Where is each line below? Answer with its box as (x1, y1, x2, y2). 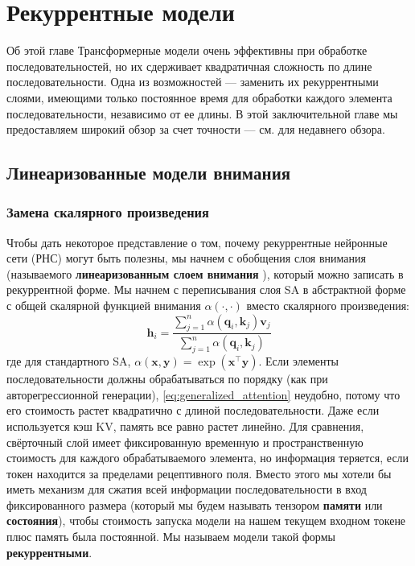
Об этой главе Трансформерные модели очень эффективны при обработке (6, 42, 368, 59)
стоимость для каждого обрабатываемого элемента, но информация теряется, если (6, 449, 409, 466)
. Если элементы (258, 353, 339, 370)
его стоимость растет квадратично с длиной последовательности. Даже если (6, 402, 380, 419)
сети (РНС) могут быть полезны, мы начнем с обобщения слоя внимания (6, 250, 366, 266)
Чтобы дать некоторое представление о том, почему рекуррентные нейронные (6, 233, 388, 250)
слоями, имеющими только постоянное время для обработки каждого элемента (6, 89, 392, 105)
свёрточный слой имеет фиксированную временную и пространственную (6, 433, 364, 450)
